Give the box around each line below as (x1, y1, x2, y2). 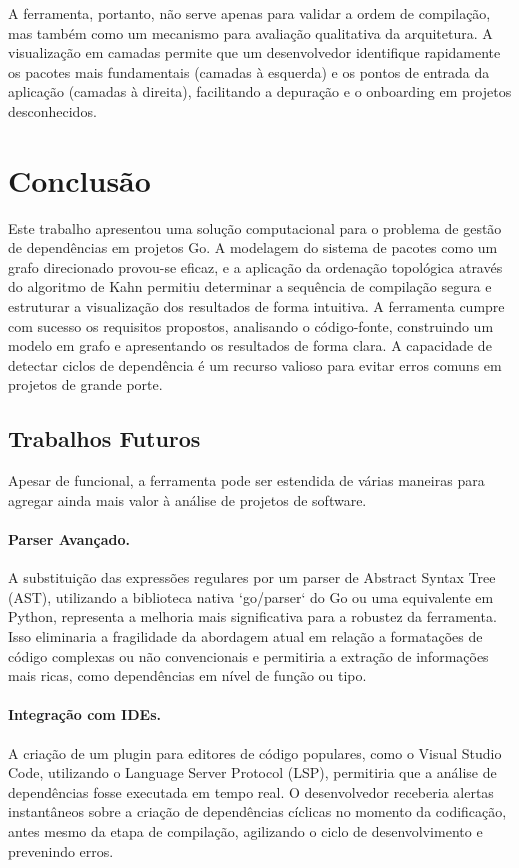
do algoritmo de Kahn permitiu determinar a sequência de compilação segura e (8, 276, 492, 297)
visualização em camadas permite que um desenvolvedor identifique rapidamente (8, 42, 501, 63)
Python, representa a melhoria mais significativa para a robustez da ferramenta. (8, 606, 497, 627)
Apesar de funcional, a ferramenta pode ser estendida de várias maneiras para (8, 470, 485, 491)
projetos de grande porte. (8, 374, 163, 395)
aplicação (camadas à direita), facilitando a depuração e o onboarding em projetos (8, 81, 512, 102)
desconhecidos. (8, 100, 97, 121)
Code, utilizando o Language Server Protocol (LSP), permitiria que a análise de (8, 762, 497, 783)
